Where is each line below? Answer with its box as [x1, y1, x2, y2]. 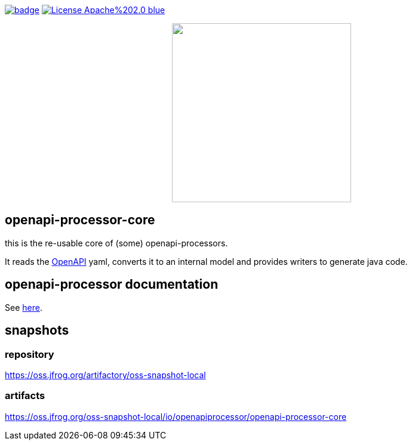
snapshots [5, 323, 69, 338]
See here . [5, 302, 42, 313]
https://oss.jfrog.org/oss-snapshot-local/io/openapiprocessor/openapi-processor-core [5, 411, 347, 422]
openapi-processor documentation [5, 277, 219, 292]
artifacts [5, 390, 45, 402]
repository [5, 348, 54, 360]
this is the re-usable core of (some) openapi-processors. [5, 237, 228, 248]
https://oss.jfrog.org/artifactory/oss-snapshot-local [5, 369, 206, 380]
